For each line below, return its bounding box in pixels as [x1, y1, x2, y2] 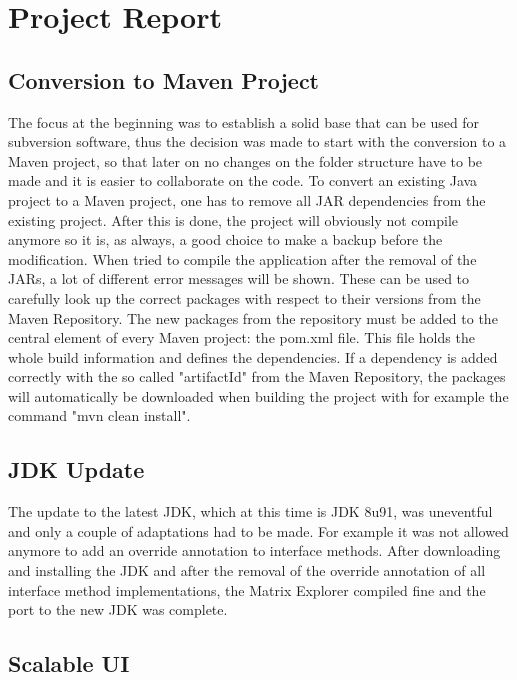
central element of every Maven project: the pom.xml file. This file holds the [8, 327, 475, 348]
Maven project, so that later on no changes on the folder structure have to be [8, 150, 483, 171]
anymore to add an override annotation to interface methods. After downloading [8, 540, 501, 561]
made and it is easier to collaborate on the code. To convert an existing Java [8, 170, 478, 191]
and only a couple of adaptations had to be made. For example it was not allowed [8, 520, 509, 541]
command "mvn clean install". [8, 405, 191, 426]
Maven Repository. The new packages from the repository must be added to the [8, 307, 498, 328]
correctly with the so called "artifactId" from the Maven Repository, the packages [8, 366, 506, 387]
